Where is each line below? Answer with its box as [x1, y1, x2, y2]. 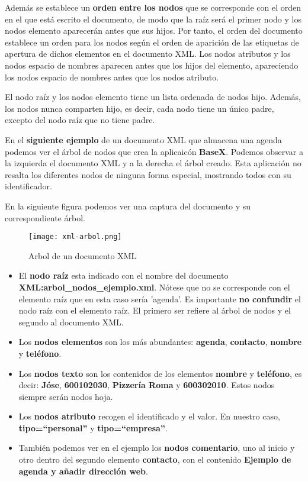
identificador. [5, 180, 52, 192]
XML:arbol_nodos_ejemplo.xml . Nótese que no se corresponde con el [18, 280, 290, 293]
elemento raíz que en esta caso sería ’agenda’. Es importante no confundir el [18, 292, 301, 305]
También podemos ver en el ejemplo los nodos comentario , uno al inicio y [18, 441, 295, 454]
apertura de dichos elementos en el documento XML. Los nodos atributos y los [5, 47, 291, 60]
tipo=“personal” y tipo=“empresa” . [18, 421, 168, 434]
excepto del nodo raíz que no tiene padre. [5, 114, 155, 126]
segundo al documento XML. [18, 315, 124, 328]
